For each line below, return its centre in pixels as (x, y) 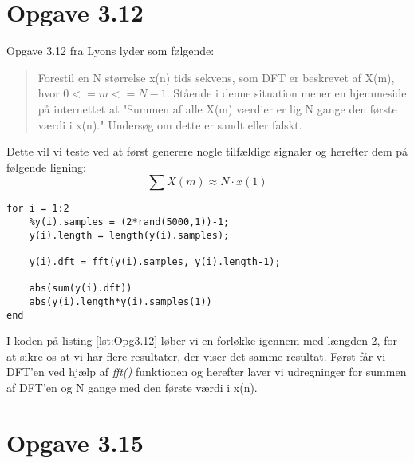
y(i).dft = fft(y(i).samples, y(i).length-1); (155, 261)
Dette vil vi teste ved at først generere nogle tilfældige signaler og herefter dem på (207, 151)
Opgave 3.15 (75, 442)
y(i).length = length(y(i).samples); (129, 235)
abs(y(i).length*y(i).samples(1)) (120, 301)
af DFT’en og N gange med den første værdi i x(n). (132, 387)
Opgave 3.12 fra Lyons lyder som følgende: (110, 51)
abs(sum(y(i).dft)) (81, 289)
